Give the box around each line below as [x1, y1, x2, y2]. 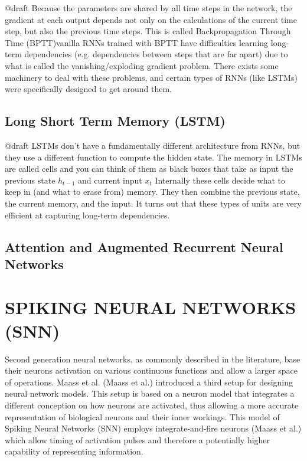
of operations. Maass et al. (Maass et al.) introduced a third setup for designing [5, 375, 293, 388]
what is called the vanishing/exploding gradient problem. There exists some [5, 59, 279, 71]
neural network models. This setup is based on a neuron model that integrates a [5, 387, 295, 400]
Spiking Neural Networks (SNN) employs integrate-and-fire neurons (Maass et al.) [5, 422, 302, 434]
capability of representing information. [5, 445, 143, 457]
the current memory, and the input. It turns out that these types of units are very [5, 197, 302, 209]
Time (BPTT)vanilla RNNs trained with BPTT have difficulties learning [5, 36, 269, 48]
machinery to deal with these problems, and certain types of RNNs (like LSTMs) [5, 71, 298, 83]
